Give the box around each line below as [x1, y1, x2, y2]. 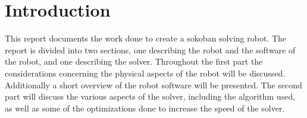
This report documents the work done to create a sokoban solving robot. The [5, 32, 286, 44]
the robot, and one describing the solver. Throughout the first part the [5, 55, 263, 68]
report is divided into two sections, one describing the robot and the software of [5, 43, 296, 56]
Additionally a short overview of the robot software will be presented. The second [5, 78, 302, 91]
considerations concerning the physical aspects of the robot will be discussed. [5, 66, 286, 79]
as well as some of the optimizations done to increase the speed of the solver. [5, 101, 285, 114]
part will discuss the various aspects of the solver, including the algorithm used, [5, 90, 296, 103]
